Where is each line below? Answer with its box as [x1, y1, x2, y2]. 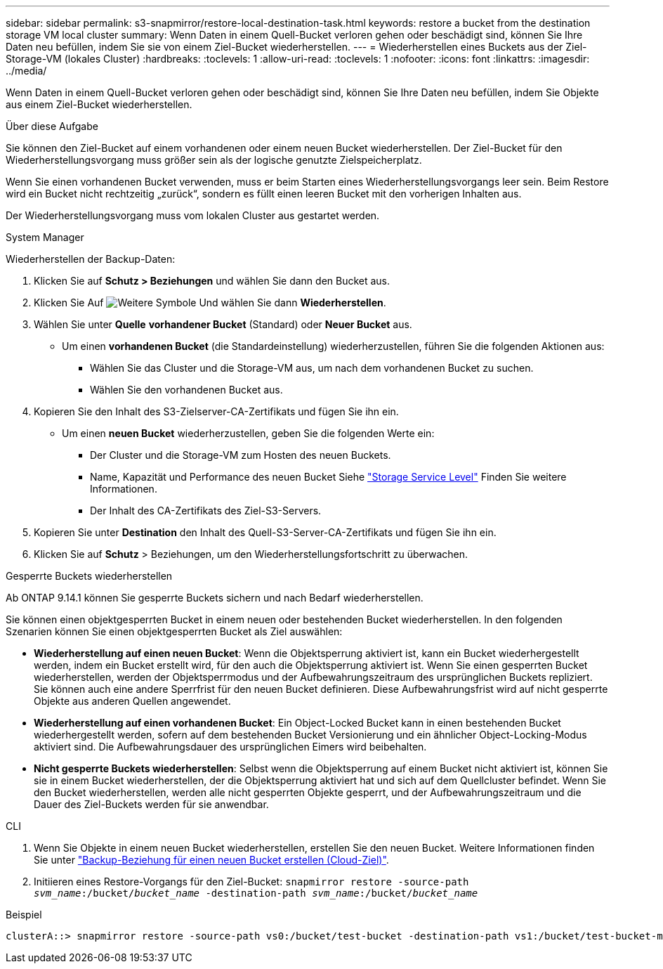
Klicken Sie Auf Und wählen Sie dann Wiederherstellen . [34, 297, 386, 308]
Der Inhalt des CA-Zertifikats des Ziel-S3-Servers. [90, 505, 322, 516]
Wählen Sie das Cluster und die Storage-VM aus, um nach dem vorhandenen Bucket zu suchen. [90, 362, 534, 374]
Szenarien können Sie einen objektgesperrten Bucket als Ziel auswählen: [6, 625, 343, 637]
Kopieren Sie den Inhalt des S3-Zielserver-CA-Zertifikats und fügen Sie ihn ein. [34, 405, 399, 417]
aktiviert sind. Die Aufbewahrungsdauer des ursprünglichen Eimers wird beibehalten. [34, 741, 427, 753]
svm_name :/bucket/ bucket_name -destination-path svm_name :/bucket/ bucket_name [34, 887, 478, 899]
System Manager [6, 231, 84, 243]
